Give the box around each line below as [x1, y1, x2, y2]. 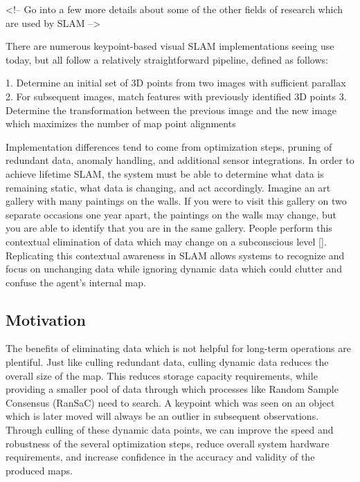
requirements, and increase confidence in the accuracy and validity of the [6, 449, 315, 464]
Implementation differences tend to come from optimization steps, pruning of [6, 139, 332, 154]
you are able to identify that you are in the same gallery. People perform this [6, 221, 332, 235]
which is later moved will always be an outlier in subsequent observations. [6, 409, 319, 423]
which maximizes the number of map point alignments [6, 116, 236, 131]
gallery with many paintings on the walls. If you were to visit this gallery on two [6, 194, 347, 208]
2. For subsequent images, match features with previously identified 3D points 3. [6, 89, 347, 103]
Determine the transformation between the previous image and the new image [6, 102, 337, 117]
